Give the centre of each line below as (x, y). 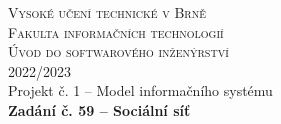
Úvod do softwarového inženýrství (118, 51)
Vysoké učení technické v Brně (107, 12)
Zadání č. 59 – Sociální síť (99, 109)
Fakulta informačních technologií (116, 31)
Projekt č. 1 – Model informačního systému (140, 90)
